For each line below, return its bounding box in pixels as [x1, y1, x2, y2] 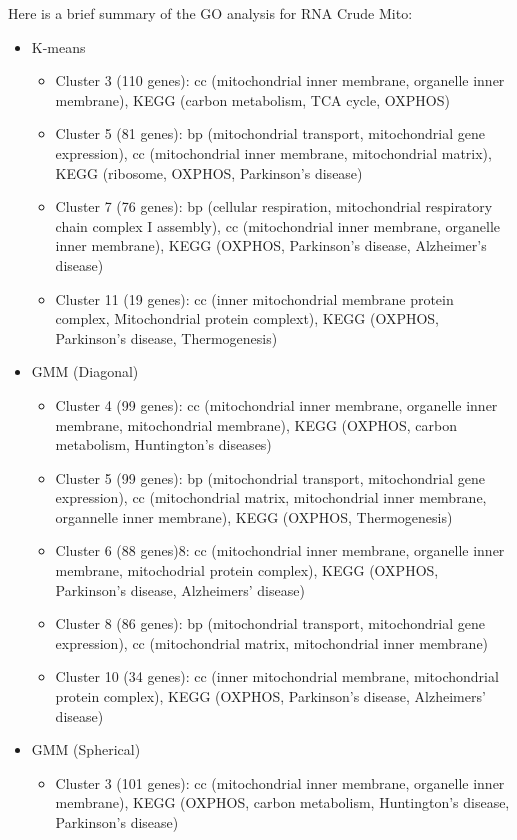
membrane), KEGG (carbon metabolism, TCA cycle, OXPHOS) [55, 89, 450, 110]
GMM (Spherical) [31, 739, 141, 760]
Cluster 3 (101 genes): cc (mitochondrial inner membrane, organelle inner [55, 772, 505, 793]
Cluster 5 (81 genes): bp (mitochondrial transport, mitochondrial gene [55, 123, 485, 144]
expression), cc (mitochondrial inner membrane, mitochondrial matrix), [55, 142, 492, 163]
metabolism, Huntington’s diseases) [55, 434, 272, 455]
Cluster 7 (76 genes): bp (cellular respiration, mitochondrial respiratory [55, 196, 493, 217]
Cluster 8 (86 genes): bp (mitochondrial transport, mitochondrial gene [55, 613, 485, 634]
